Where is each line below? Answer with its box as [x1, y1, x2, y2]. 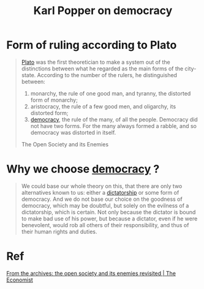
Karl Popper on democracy [33, 4, 173, 18]
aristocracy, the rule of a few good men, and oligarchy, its [30, 102, 176, 110]
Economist [6, 276, 34, 283]
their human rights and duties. [21, 228, 97, 235]
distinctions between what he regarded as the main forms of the [21, 65, 184, 72]
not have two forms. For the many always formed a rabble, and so [30, 122, 197, 129]
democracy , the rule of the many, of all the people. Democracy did [30, 116, 198, 123]
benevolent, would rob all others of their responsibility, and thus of [21, 221, 189, 228]
